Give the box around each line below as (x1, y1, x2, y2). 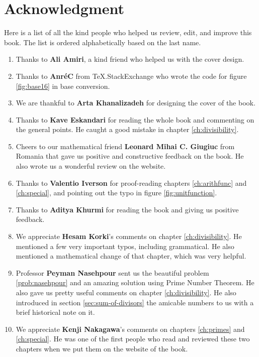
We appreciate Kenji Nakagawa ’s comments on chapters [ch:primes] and (16, 323, 245, 334)
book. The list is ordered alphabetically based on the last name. (4, 37, 201, 47)
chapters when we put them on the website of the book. (16, 343, 188, 353)
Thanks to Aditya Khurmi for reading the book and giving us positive (16, 204, 239, 214)
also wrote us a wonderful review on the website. (16, 161, 166, 171)
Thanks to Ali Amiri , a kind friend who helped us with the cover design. (16, 54, 244, 64)
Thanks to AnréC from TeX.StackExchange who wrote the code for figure (16, 70, 247, 81)
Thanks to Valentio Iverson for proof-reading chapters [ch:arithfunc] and (16, 177, 247, 188)
